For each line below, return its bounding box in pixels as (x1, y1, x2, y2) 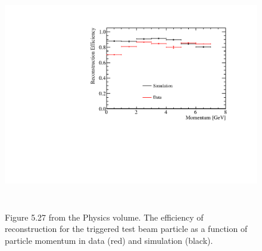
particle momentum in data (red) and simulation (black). (5, 234, 213, 246)
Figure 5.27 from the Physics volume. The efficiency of (5, 210, 204, 223)
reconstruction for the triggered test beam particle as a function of (5, 222, 248, 235)
